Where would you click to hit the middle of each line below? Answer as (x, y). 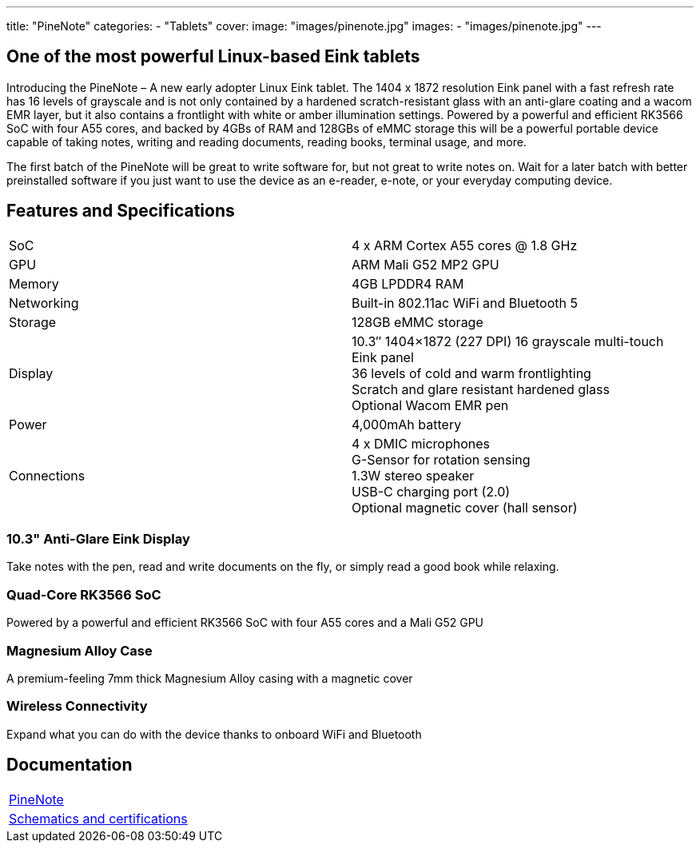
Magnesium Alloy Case (80, 650)
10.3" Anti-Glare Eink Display (98, 539)
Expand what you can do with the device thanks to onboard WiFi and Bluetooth (214, 734)
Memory (34, 283)
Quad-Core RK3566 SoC (84, 594)
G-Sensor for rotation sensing (441, 459)
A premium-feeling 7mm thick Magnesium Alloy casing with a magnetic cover (210, 678)
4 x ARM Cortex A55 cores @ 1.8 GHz (465, 245)
